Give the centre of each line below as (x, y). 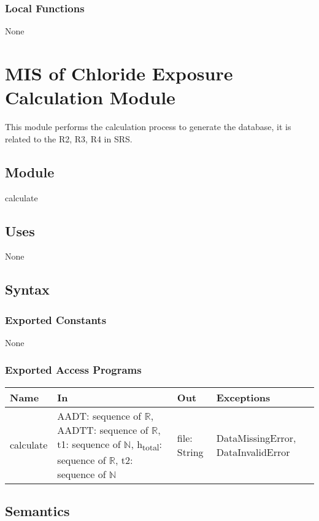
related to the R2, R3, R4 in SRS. (69, 138)
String (190, 452)
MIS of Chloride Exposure (119, 73)
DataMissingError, (256, 438)
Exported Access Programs (73, 370)
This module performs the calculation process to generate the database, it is (148, 127)
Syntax (27, 289)
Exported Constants (56, 319)
